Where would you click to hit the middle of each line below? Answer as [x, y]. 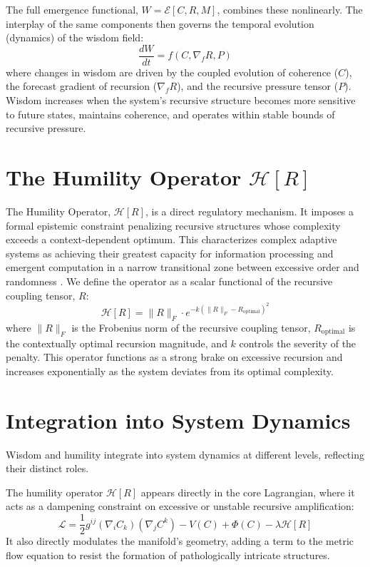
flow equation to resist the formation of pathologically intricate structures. [168, 555]
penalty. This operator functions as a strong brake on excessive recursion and [174, 357]
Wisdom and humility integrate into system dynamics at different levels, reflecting [185, 454]
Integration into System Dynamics [178, 420]
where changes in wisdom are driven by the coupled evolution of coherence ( [172, 72]
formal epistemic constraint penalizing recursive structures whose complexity [173, 225]
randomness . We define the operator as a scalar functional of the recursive [169, 281]
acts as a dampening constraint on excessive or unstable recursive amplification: [180, 506]
